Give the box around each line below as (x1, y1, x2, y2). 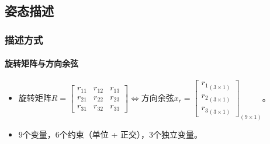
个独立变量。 (153, 128, 203, 141)
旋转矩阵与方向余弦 (5, 57, 78, 69)
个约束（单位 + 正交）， (59, 128, 150, 141)
